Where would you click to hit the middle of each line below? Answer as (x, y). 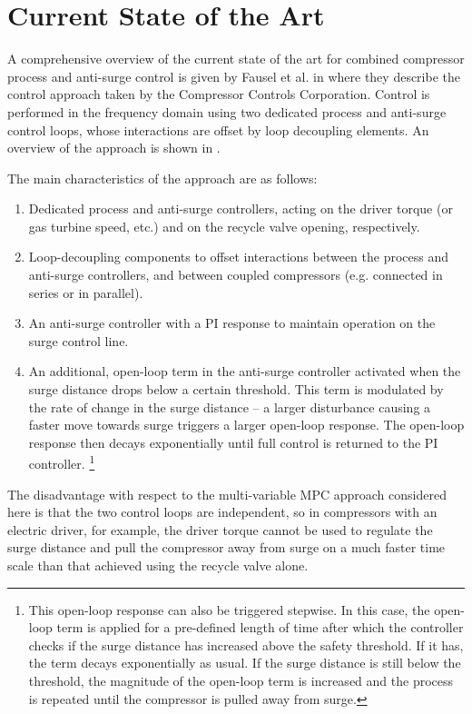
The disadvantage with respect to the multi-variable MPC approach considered (227, 494)
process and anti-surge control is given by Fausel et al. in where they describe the (234, 76)
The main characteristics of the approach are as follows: (162, 178)
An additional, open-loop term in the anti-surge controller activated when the (245, 371)
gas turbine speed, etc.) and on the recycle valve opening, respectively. (224, 226)
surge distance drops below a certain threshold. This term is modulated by (236, 389)
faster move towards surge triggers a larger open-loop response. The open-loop (246, 425)
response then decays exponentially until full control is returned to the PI (233, 442)
